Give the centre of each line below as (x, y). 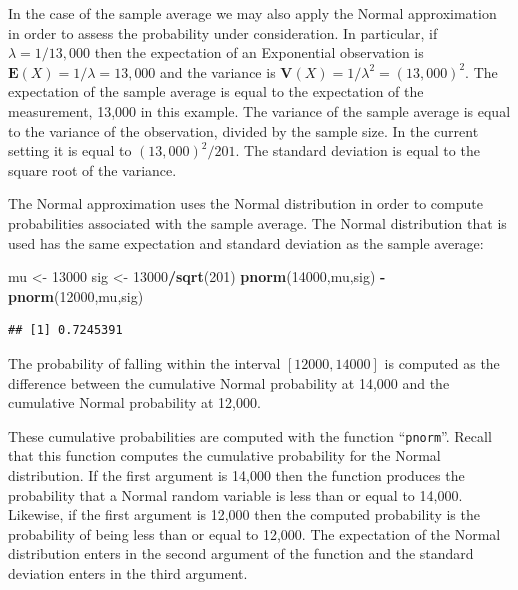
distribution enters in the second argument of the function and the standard (241, 553)
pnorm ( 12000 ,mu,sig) (76, 295)
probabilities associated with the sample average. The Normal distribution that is (257, 222)
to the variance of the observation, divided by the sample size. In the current (243, 130)
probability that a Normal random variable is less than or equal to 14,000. (235, 494)
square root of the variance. (92, 169)
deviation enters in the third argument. (128, 572)
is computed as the (442, 362)
